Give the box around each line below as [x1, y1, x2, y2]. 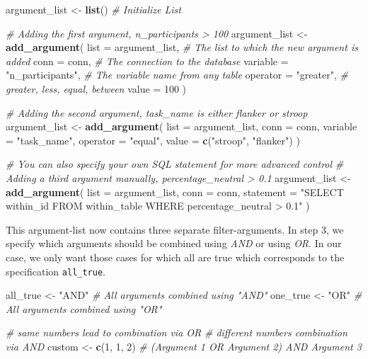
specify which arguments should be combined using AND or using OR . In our [6, 236, 342, 251]
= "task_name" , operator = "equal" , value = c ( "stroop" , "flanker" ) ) [6, 132, 300, 147]
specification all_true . [6, 263, 105, 278]
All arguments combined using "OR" [6, 301, 162, 316]
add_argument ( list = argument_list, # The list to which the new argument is [6, 40, 358, 55]
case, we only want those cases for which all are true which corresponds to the [6, 249, 345, 264]
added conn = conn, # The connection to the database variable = [6, 53, 289, 68]
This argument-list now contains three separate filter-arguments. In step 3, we [6, 222, 344, 237]
